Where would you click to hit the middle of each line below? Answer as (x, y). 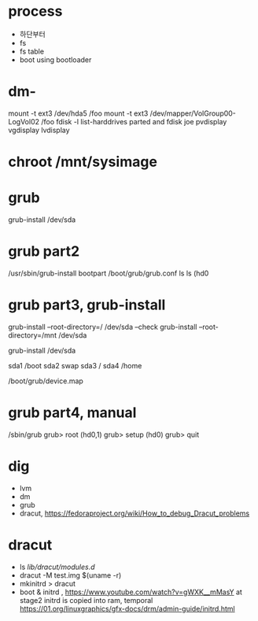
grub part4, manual (72, 413)
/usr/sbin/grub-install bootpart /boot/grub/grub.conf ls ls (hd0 (109, 273)
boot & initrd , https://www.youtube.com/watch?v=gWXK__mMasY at (131, 592)
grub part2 (44, 251)
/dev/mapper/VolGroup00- (193, 113)
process (35, 11)
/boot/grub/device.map (46, 381)
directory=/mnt (33, 335)
